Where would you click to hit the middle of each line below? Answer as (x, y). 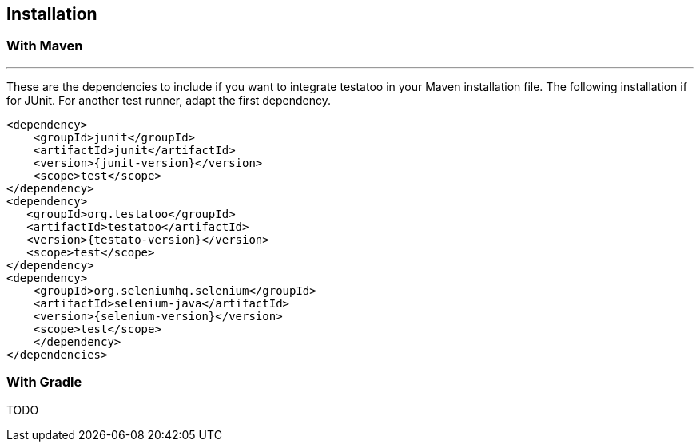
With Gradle (44, 382)
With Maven (45, 46)
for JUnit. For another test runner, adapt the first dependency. (169, 100)
